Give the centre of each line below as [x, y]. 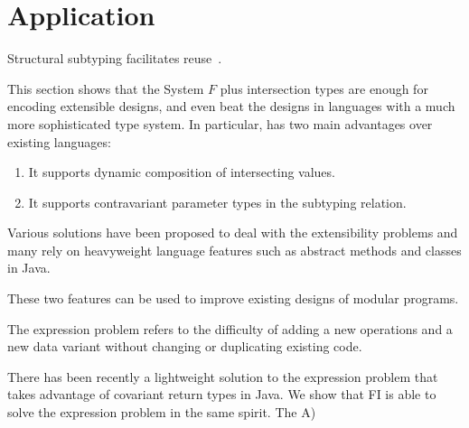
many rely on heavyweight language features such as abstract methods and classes [234, 250]
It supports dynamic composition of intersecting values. [182, 172]
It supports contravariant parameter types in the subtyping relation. [217, 202]
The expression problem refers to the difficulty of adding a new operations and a [230, 328]
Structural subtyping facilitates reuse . [115, 58]
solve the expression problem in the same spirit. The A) [162, 412]
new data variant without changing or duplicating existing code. [185, 346]
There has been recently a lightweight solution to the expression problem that [223, 376]
